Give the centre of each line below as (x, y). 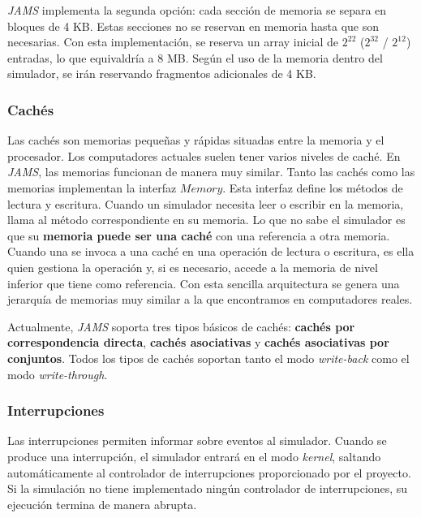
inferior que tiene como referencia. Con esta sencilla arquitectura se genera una (204, 283)
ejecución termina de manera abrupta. (102, 504)
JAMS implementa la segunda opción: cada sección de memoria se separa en (197, 10)
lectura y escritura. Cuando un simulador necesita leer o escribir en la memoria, (206, 203)
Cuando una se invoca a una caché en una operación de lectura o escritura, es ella (211, 251)
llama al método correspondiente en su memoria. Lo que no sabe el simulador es (206, 220)
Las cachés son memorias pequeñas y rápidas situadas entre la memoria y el (196, 140)
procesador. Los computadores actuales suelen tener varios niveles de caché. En (204, 155)
